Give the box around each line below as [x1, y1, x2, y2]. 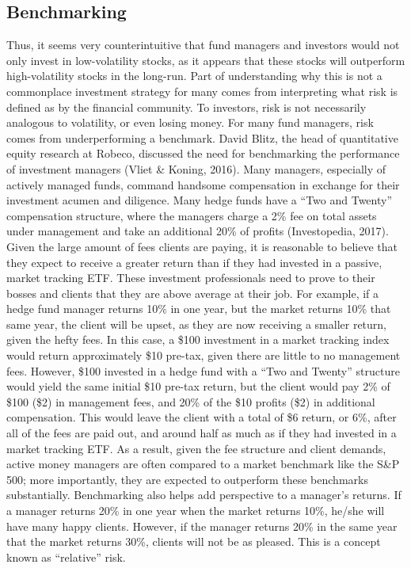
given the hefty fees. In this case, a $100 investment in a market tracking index [6, 331, 390, 348]
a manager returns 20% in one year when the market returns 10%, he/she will [6, 502, 385, 519]
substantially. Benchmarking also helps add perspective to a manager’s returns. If [6, 486, 401, 503]
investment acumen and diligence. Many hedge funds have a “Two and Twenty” [6, 192, 393, 208]
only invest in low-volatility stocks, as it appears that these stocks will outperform [6, 51, 405, 68]
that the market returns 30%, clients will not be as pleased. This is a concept [6, 533, 381, 550]
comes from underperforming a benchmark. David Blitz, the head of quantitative [6, 129, 398, 146]
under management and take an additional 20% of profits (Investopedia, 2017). [6, 223, 389, 239]
